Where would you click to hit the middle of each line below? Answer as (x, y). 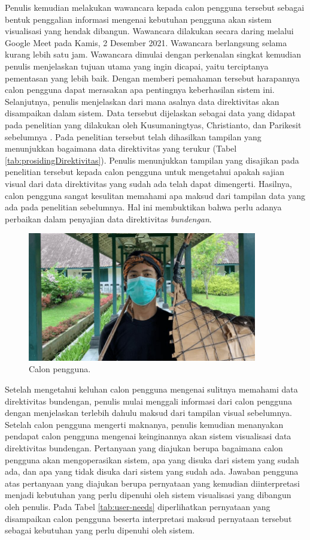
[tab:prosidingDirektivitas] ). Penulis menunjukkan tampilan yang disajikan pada (152, 160)
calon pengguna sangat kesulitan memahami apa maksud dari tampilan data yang (155, 195)
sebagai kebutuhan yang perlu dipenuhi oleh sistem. (100, 530)
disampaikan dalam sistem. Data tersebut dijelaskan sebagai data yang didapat (151, 113)
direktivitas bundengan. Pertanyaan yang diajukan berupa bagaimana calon (144, 448)
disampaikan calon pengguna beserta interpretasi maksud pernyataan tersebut (148, 518)
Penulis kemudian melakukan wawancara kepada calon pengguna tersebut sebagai (155, 7)
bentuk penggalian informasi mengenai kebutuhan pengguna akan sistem (138, 19)
